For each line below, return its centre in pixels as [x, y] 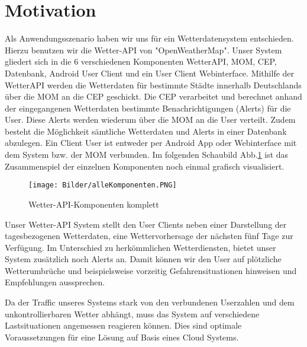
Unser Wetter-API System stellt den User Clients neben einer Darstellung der [146, 224]
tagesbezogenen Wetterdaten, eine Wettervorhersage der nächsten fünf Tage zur [149, 236]
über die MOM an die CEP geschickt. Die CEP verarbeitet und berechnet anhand [153, 96]
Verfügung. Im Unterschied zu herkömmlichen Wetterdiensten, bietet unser [140, 247]
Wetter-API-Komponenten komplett [94, 204]
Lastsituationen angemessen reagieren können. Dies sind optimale [123, 325]
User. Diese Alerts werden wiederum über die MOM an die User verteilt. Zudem [150, 120]
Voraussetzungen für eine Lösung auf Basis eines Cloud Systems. [122, 337]
